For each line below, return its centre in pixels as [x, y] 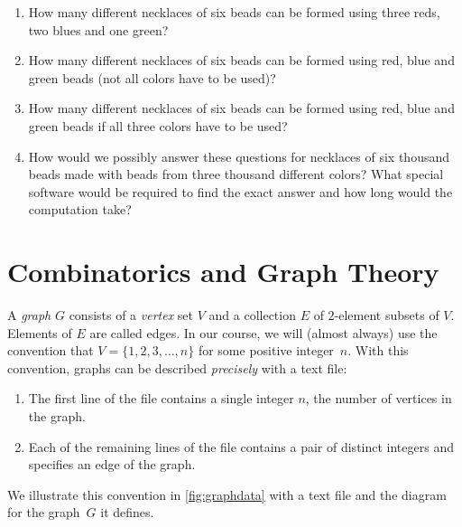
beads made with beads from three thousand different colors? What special [236, 174]
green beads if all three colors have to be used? [158, 125]
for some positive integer [266, 350]
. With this [378, 350]
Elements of [40, 332]
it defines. [127, 512]
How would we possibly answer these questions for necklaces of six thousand [239, 156]
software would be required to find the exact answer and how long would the [240, 191]
